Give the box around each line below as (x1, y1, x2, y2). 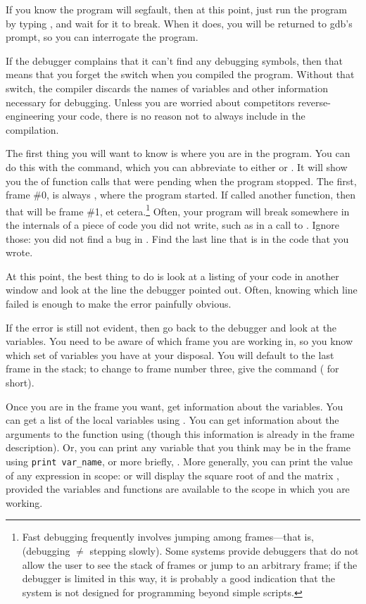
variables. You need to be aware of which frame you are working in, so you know (6, 334, 353, 348)
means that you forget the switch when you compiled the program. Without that (6, 67, 355, 82)
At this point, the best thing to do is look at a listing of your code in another (6, 268, 339, 283)
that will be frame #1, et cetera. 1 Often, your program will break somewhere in (6, 201, 350, 218)
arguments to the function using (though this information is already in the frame (6, 426, 355, 441)
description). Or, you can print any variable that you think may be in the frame (6, 440, 351, 455)
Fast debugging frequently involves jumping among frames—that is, (22, 529, 314, 544)
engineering (6, 108, 55, 123)
